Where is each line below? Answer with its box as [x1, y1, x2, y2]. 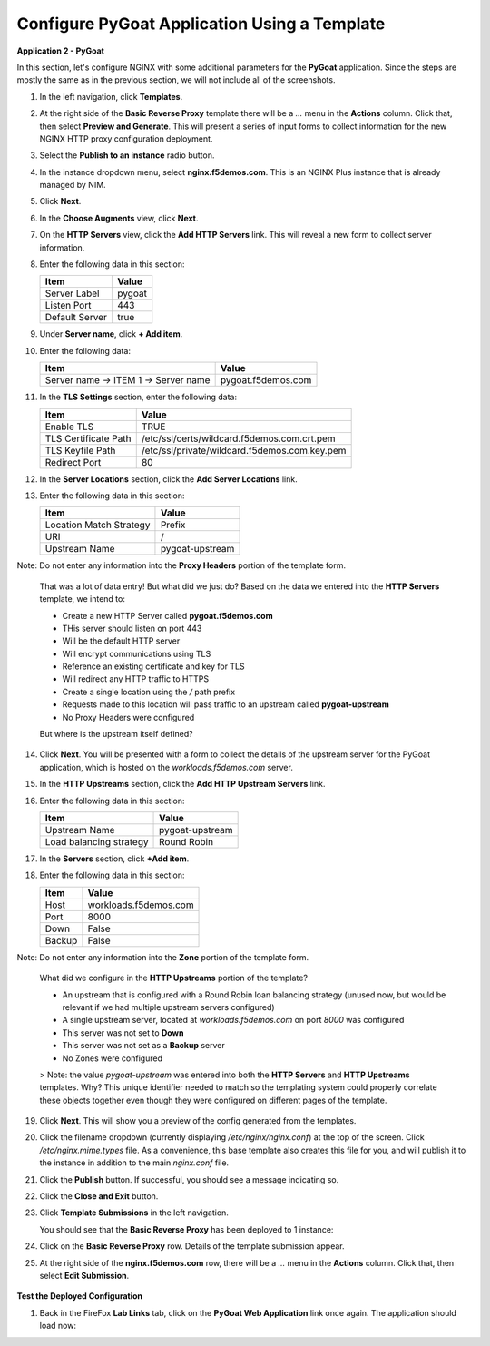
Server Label [44, 287, 100, 300]
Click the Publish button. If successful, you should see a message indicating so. [39, 1174, 339, 1184]
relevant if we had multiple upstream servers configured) [62, 1001, 276, 1012]
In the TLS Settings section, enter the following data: [39, 391, 238, 403]
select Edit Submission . [39, 1270, 130, 1281]
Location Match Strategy [44, 518, 151, 531]
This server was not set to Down [62, 1027, 184, 1038]
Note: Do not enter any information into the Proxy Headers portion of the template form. [16, 560, 347, 571]
